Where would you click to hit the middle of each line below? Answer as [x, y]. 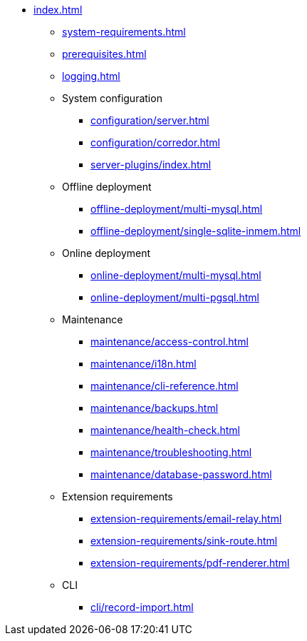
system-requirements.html [124, 32]
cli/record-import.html [142, 607]
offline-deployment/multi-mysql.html [177, 209]
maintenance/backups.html [155, 408]
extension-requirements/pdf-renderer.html [190, 563]
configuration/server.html [150, 120]
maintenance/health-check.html [165, 430]
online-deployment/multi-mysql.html [176, 275]
